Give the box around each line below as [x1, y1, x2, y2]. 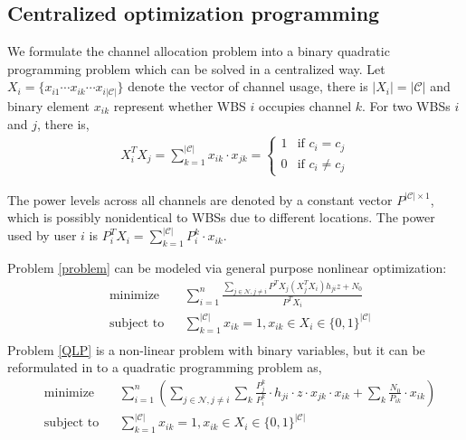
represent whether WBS [113, 96, 246, 115]
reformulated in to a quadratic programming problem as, [7, 358, 322, 377]
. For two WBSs [362, 96, 451, 115]
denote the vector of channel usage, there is [128, 77, 368, 96]
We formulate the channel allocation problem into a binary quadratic [7, 42, 390, 61]
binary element [7, 96, 90, 115]
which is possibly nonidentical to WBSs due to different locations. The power [7, 208, 435, 227]
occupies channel [259, 96, 352, 115]
